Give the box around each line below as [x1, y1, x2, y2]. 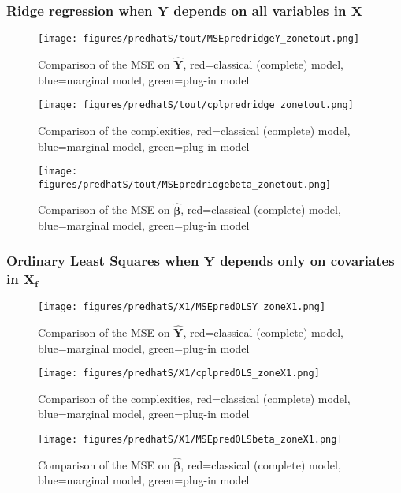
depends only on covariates [220, 250, 395, 270]
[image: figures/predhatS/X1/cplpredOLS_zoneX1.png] [38, 368, 320, 379]
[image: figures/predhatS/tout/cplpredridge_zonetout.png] [38, 99, 354, 111]
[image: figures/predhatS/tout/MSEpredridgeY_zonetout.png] [38, 33, 360, 45]
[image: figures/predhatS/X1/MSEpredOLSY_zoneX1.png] [38, 301, 326, 313]
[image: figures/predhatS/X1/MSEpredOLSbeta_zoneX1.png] [38, 434, 343, 445]
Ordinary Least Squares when [6, 250, 199, 270]
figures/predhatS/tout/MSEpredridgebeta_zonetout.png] [38, 178, 332, 190]
